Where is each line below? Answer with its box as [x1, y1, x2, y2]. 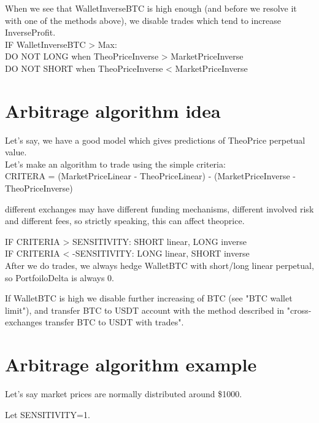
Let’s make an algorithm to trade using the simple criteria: [5, 157, 226, 170]
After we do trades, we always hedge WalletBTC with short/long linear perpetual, [5, 259, 314, 272]
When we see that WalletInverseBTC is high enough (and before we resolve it [5, 2, 297, 14]
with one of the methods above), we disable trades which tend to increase [5, 14, 281, 26]
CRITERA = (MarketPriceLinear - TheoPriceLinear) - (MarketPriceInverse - [5, 169, 296, 182]
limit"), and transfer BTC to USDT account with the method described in [5, 303, 285, 316]
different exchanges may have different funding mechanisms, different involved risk [5, 202, 314, 215]
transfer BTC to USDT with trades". [45, 316, 184, 328]
